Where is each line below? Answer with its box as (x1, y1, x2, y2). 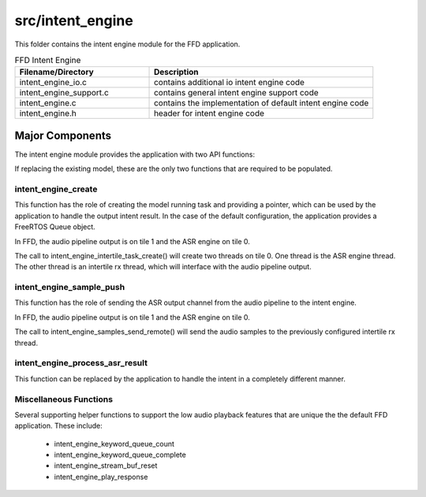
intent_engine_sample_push (14, 282, 125, 293)
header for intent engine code (154, 108, 264, 119)
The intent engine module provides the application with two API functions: (14, 150, 256, 159)
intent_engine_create (14, 184, 98, 195)
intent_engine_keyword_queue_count (54, 439, 175, 448)
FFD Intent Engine (14, 55, 81, 66)
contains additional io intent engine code (154, 77, 305, 88)
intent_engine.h (19, 108, 77, 119)
